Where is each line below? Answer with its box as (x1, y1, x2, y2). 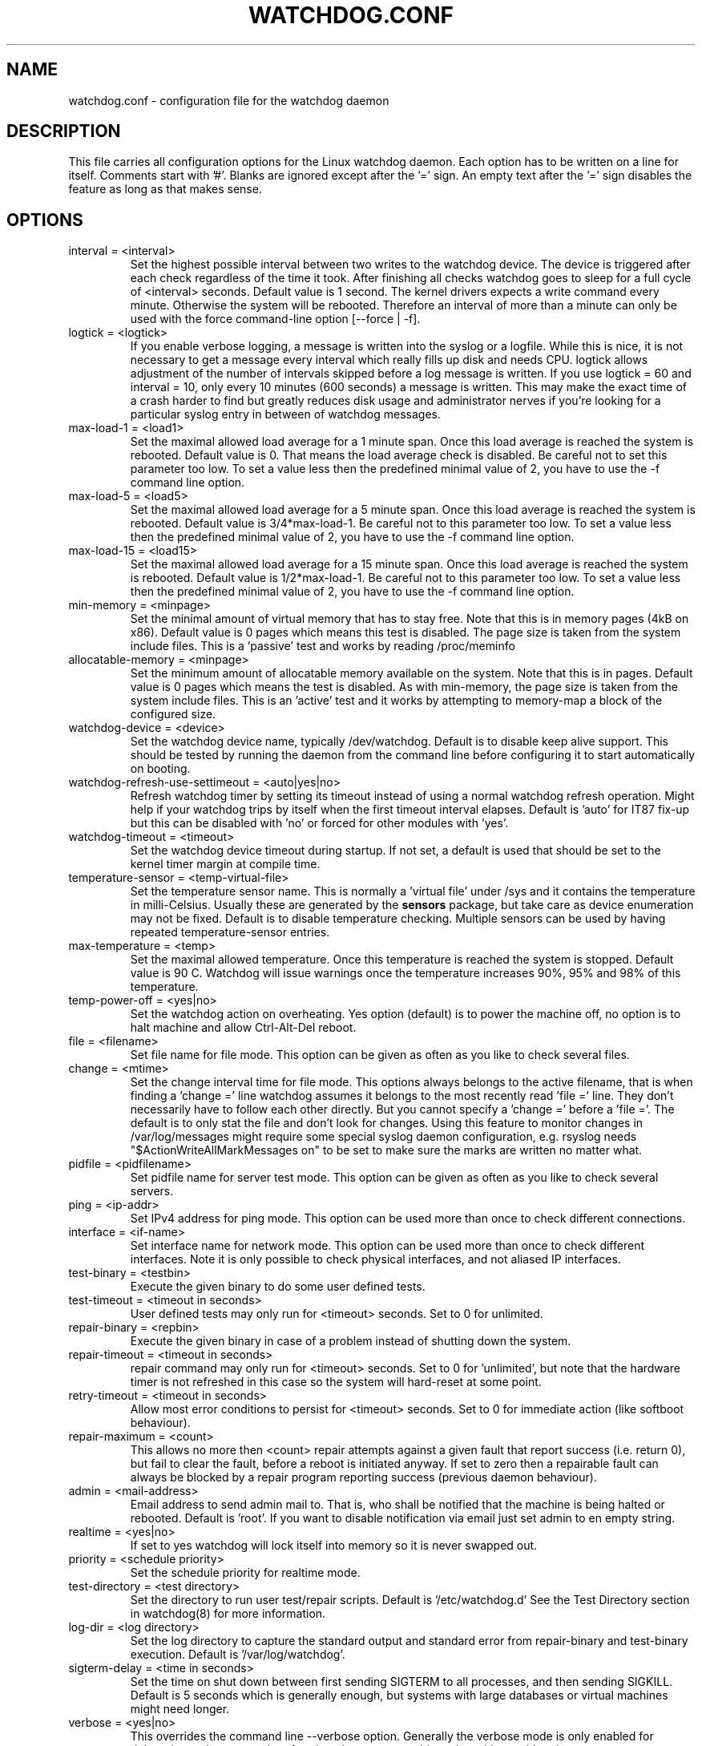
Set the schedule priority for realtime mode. (130, 1566, 361, 1580)
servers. (130, 1184, 174, 1198)
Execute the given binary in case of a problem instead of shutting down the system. (130, 1334, 571, 1348)
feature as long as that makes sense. (68, 182, 262, 196)
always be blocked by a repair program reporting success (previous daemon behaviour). (130, 1470, 597, 1485)
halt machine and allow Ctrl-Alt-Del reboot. (130, 1021, 357, 1035)
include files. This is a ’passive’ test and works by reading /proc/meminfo (130, 639, 515, 653)
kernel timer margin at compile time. (130, 857, 321, 871)
